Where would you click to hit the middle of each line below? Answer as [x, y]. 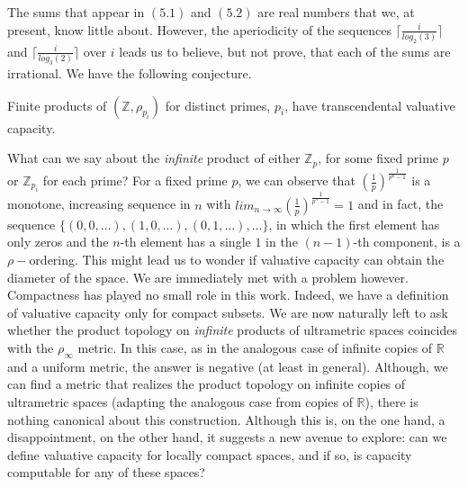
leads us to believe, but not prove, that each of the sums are [285, 51]
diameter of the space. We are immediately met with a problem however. [208, 277]
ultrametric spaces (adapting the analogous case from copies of [180, 401]
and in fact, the [400, 204]
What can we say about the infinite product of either [154, 158]
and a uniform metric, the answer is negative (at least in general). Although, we [228, 366]
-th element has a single [185, 242]
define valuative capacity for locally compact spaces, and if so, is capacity [210, 454]
